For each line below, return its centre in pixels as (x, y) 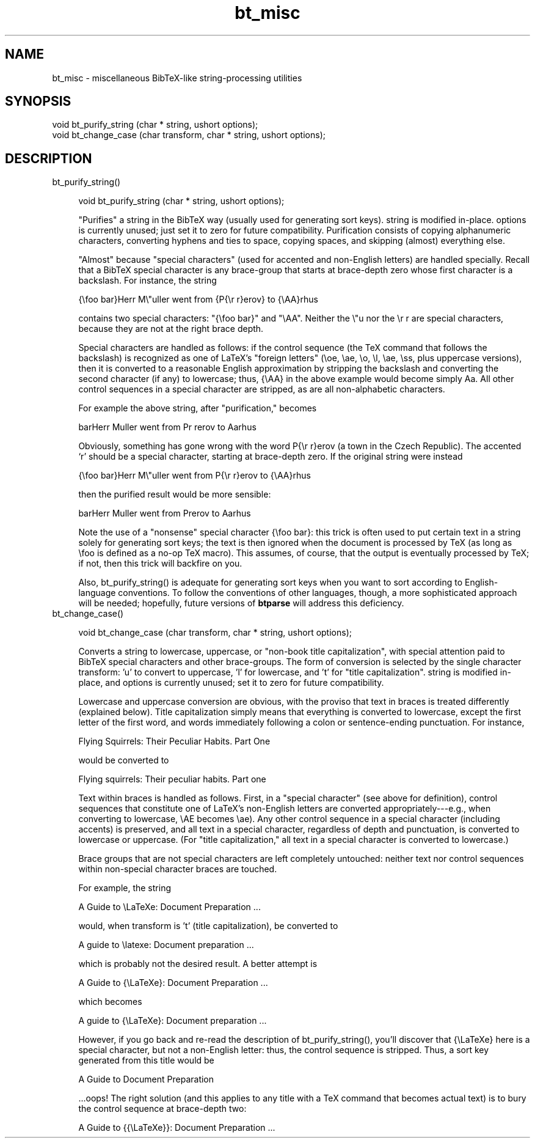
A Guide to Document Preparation (146, 1079)
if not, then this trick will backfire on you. (160, 564)
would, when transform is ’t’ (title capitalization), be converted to (208, 926)
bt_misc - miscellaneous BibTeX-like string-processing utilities (177, 78)
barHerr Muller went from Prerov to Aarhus (165, 513)
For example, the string (125, 888)
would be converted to (124, 760)
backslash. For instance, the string (147, 281)
